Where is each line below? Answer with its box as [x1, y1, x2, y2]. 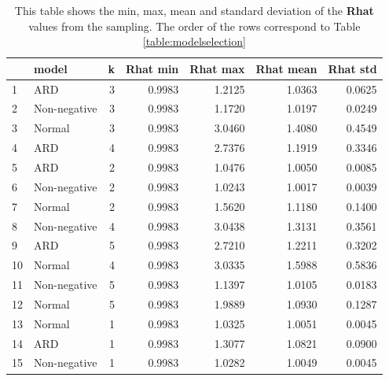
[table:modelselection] [142, 33, 246, 50]
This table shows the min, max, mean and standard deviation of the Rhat [14, 2, 374, 18]
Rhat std [328, 60, 377, 76]
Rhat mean [255, 60, 317, 76]
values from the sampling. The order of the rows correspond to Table [28, 17, 361, 34]
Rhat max [189, 60, 245, 76]
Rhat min [126, 60, 179, 76]
